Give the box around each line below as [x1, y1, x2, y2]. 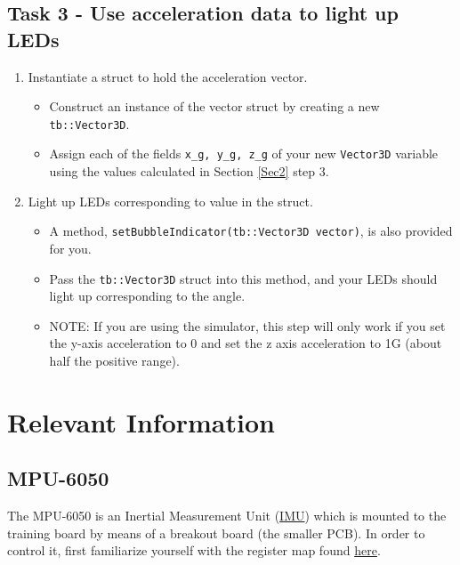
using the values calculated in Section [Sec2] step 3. [49, 162, 329, 181]
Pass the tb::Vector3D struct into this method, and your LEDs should [49, 269, 438, 287]
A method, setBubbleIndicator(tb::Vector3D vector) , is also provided [49, 222, 453, 240]
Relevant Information [7, 403, 275, 440]
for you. [49, 238, 92, 257]
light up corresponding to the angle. [49, 287, 246, 305]
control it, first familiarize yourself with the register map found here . [7, 541, 381, 560]
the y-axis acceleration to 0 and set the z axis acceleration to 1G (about [49, 334, 442, 352]
